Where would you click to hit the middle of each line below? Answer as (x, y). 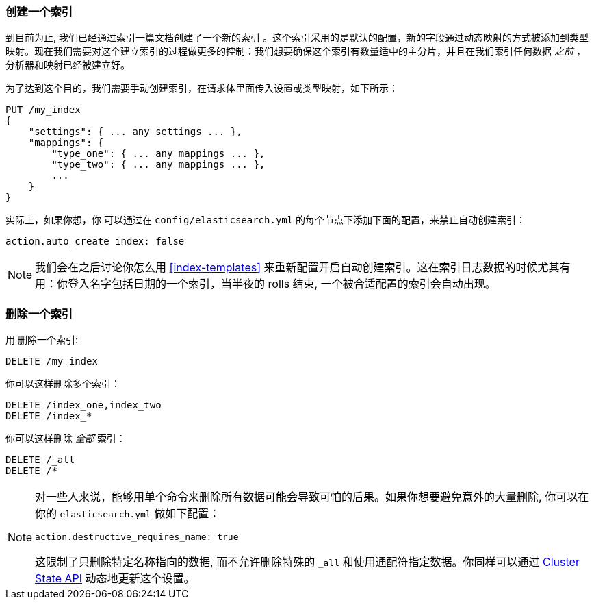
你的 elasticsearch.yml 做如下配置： (128, 514)
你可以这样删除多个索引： (63, 384)
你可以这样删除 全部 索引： (66, 439)
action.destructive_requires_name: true (137, 537)
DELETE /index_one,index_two (83, 405)
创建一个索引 (39, 12)
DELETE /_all (40, 460)
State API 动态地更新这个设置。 (115, 579)
